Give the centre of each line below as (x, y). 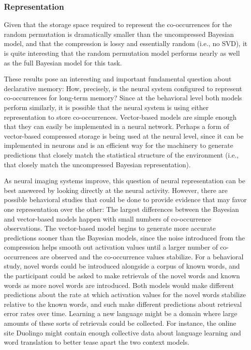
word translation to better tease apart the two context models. (97, 342)
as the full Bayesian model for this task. (63, 62)
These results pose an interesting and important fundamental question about (118, 79)
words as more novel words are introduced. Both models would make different (119, 285)
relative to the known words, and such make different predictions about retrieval (123, 304)
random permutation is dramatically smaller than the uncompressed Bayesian (119, 34)
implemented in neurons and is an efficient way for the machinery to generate (118, 145)
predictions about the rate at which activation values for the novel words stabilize (125, 294)
